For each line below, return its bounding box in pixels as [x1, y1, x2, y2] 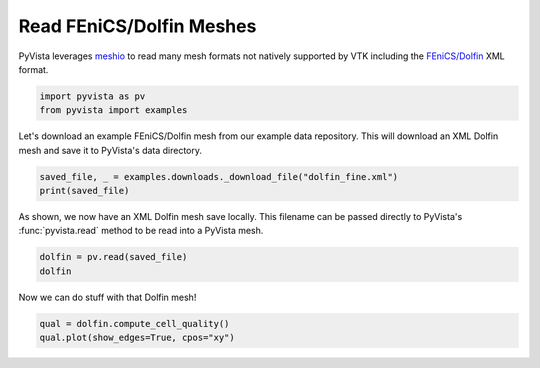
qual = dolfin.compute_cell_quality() [39, 318, 230, 329]
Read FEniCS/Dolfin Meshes [18, 15, 257, 37]
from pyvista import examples [39, 105, 188, 116]
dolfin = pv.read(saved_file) [39, 251, 188, 263]
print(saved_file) [39, 185, 130, 197]
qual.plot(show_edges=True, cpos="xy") [39, 332, 235, 344]
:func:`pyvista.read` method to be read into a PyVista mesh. [18, 225, 264, 237]
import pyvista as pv [39, 90, 146, 102]
